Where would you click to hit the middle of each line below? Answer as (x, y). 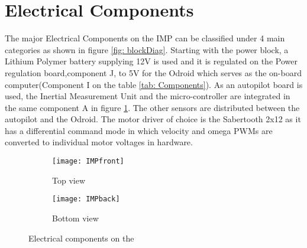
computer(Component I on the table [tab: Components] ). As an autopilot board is (154, 84)
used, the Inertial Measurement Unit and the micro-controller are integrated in (148, 96)
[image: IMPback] (86, 199)
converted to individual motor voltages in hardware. (99, 142)
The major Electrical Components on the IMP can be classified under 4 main (145, 38)
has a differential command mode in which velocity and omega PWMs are (139, 130)
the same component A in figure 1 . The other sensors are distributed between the (152, 107)
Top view (69, 180)
